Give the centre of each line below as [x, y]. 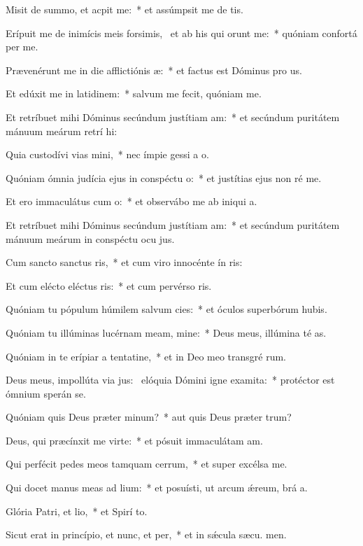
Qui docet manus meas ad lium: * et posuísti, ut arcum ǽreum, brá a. [157, 488]
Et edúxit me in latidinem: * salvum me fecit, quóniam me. [134, 93]
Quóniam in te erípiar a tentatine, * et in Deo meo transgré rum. [146, 356]
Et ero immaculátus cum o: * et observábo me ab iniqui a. [131, 201]
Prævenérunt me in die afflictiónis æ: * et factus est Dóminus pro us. [154, 70]
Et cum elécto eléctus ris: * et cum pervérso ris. [109, 285]
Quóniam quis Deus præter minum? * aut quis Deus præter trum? [149, 417]
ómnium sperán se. [46, 393]
